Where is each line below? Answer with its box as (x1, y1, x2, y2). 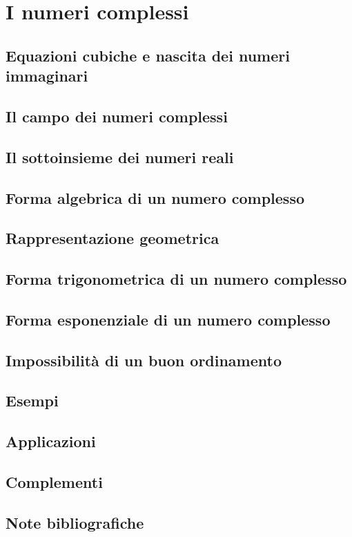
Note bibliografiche (6, 511, 144, 533)
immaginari (6, 65, 88, 86)
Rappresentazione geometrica (6, 227, 219, 249)
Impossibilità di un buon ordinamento (6, 349, 282, 370)
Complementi (6, 471, 103, 492)
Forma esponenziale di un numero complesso (6, 308, 331, 330)
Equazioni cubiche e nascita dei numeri (6, 44, 290, 66)
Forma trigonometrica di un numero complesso (6, 268, 347, 290)
